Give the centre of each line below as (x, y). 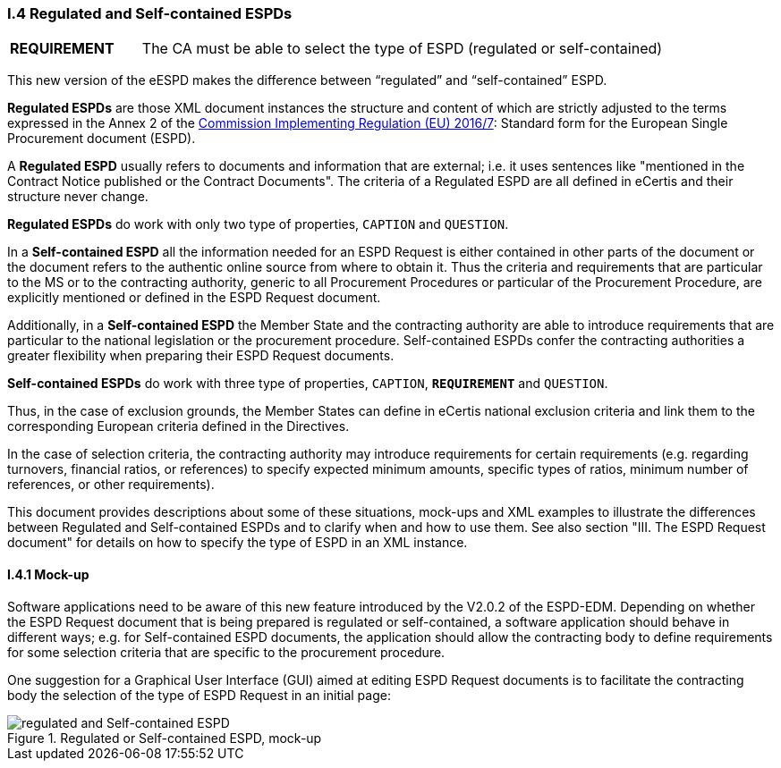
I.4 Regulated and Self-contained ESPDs (150, 13)
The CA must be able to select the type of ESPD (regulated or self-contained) (402, 49)
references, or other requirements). (111, 485)
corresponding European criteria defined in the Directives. (178, 426)
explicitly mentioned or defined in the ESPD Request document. (194, 298)
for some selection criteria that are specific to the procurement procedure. (226, 652)
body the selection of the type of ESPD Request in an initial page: (199, 695)
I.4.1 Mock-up (48, 574)
